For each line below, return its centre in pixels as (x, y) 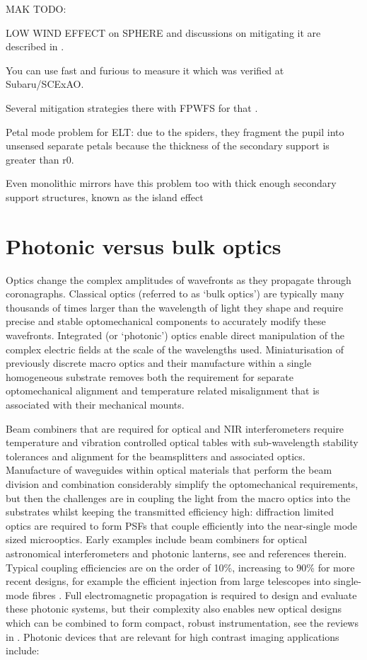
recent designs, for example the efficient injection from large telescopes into (168, 581)
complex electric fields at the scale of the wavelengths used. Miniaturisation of (175, 349)
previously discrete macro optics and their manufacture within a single (159, 363)
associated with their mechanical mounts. (95, 404)
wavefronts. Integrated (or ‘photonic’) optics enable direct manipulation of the (175, 335)
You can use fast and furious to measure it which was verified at (145, 70)
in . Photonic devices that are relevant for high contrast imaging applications (173, 636)
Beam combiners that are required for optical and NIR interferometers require (175, 428)
